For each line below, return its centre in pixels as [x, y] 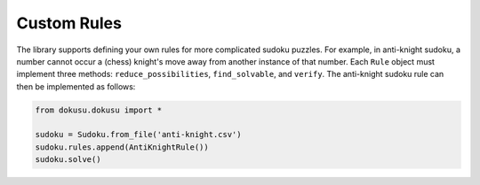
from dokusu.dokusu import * [99, 110]
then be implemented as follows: [76, 86]
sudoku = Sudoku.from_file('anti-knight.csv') [138, 135]
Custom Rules [69, 23]
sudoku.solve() [68, 160]
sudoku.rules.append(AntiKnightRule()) [122, 147]
